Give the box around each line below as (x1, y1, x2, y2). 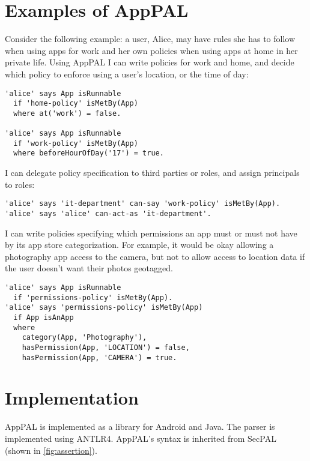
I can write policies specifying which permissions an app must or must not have (5, 226, 297, 239)
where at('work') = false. (13, 109, 121, 118)
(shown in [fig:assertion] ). (5, 444, 97, 456)
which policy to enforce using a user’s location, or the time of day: (5, 67, 249, 80)
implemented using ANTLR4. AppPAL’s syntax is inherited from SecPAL (5, 432, 276, 444)
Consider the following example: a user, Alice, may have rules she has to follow (5, 32, 296, 45)
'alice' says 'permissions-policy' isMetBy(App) (5, 303, 203, 312)
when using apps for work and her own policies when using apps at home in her (5, 44, 298, 56)
